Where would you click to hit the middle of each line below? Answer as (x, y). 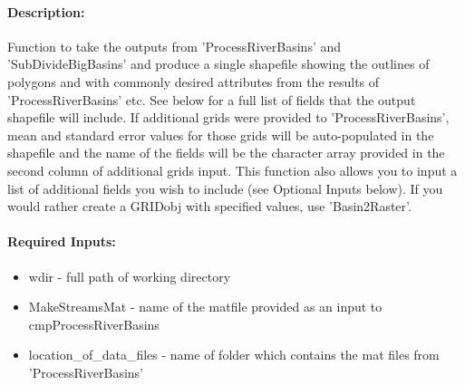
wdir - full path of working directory (130, 276)
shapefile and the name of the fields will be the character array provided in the (226, 153)
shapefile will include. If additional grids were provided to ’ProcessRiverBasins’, (228, 117)
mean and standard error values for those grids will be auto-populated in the (221, 135)
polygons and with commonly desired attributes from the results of (194, 81)
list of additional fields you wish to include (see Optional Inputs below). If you (225, 188)
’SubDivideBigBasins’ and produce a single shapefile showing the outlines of (218, 64)
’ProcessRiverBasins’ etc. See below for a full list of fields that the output (212, 99)
